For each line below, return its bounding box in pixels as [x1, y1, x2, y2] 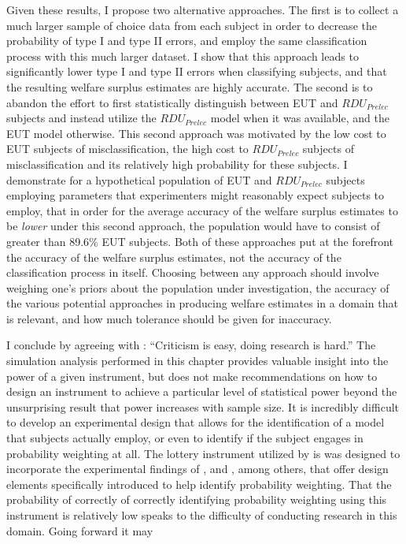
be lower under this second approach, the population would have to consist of [6, 218, 380, 234]
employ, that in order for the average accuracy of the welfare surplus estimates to [6, 202, 398, 218]
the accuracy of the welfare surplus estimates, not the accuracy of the [6, 248, 341, 265]
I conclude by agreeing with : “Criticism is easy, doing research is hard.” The [6, 337, 376, 353]
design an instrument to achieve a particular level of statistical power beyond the [6, 383, 397, 400]
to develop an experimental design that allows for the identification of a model [6, 414, 385, 430]
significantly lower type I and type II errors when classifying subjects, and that [6, 63, 387, 80]
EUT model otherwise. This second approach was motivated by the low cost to [6, 125, 386, 141]
